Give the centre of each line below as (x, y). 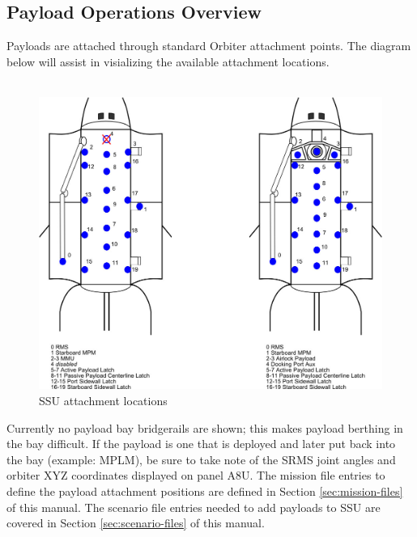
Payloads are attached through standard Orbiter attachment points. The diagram (209, 46)
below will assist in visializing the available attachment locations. (168, 61)
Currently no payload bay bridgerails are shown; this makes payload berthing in (205, 427)
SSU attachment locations (103, 401)
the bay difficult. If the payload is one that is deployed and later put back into (201, 444)
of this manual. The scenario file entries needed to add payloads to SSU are (194, 507)
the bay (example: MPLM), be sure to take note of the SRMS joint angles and (201, 459)
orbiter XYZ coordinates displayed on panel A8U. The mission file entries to (196, 475)
